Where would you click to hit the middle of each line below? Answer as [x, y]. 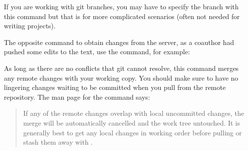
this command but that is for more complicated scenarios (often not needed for [122, 16]
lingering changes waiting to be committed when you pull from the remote [115, 87]
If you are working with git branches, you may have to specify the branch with [121, 6]
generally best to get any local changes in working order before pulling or [133, 132]
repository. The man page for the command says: [77, 97]
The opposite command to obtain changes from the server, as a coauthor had [119, 42]
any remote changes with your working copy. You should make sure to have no [121, 77]
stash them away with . [58, 142]
